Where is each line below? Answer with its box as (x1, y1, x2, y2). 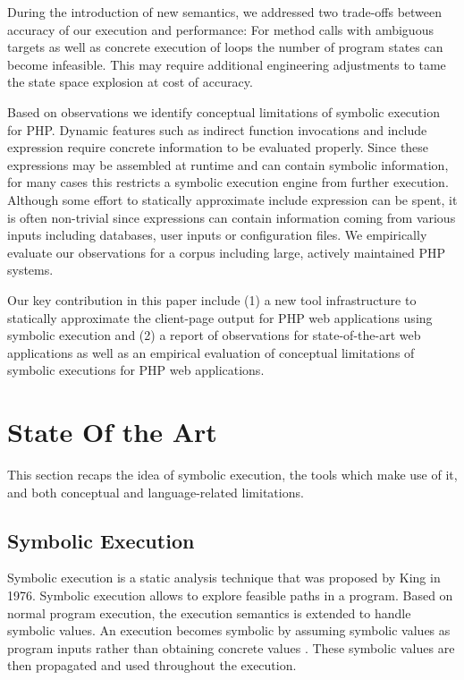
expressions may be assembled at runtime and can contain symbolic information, (7, 155, 449, 174)
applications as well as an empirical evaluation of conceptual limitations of (7, 343, 415, 361)
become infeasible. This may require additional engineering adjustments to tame (7, 55, 446, 73)
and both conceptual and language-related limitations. (7, 482, 304, 501)
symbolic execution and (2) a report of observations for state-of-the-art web (7, 326, 421, 344)
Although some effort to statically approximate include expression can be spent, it (7, 190, 458, 208)
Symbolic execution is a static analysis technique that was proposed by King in (7, 568, 441, 587)
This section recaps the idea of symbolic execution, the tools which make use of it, (7, 465, 458, 483)
